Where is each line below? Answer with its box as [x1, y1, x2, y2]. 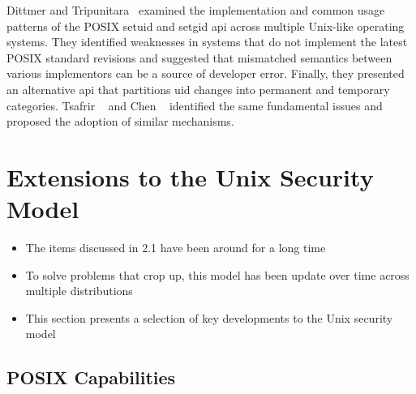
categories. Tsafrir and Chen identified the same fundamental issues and [6, 96, 383, 113]
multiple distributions [25, 282, 133, 299]
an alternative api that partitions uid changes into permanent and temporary [6, 80, 390, 97]
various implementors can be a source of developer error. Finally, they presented [6, 65, 405, 82]
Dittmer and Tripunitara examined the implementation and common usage [6, 2, 385, 18]
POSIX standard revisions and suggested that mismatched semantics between [6, 49, 392, 66]
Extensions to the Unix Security [6, 160, 374, 193]
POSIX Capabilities [6, 365, 176, 390]
